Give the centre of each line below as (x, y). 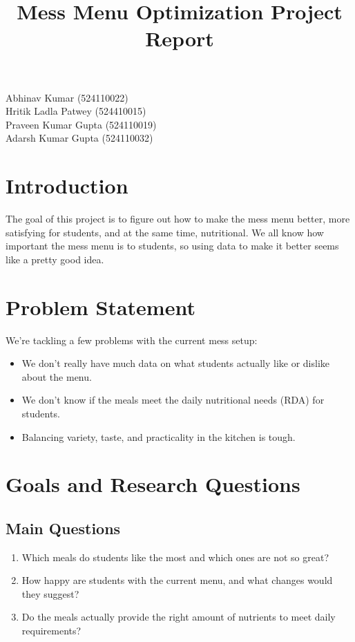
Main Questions (63, 528)
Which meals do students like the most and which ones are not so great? (175, 557)
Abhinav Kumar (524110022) (67, 97)
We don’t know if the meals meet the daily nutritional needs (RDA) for (173, 400)
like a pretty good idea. (55, 259)
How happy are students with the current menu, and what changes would (177, 580)
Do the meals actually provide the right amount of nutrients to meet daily (179, 617)
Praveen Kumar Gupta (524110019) (81, 124)
